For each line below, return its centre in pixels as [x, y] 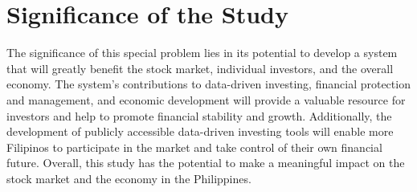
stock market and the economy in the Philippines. [129, 178]
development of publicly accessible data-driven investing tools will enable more [200, 131]
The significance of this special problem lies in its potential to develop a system [202, 53]
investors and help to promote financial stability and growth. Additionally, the [199, 115]
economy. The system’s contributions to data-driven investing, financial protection [208, 84]
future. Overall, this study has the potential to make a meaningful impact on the [206, 163]
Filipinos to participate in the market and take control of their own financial [194, 147]
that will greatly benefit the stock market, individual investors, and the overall [200, 68]
